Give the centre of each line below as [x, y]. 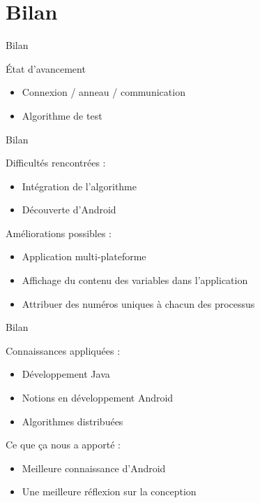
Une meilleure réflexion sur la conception [109, 491]
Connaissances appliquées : [63, 350]
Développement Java [66, 374]
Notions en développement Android [98, 398]
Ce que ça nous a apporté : [63, 445]
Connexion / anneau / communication [104, 92]
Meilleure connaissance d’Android [94, 468]
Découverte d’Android [69, 210]
